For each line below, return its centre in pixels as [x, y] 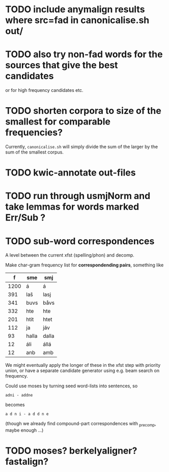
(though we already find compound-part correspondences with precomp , [81, 424]
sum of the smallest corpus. [34, 152]
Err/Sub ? [25, 218]
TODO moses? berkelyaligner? [71, 451]
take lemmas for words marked [72, 207]
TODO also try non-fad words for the [84, 54]
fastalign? [27, 462]
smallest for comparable [58, 122]
